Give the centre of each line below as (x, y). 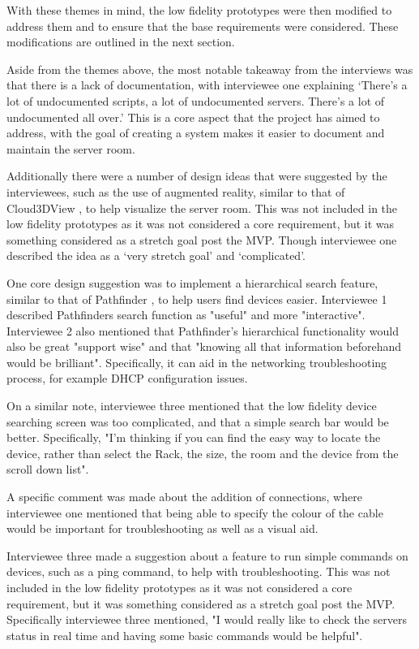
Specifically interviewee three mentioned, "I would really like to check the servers (207, 619)
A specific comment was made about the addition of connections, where (184, 497)
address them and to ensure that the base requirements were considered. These (203, 26)
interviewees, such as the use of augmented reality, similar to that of (176, 191)
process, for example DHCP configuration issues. (127, 378)
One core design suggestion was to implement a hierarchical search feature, (192, 282)
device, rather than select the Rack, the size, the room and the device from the (203, 453)
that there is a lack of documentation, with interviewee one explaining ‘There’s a (207, 85)
